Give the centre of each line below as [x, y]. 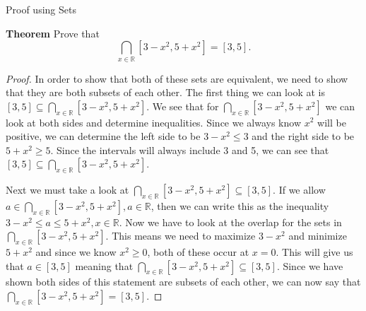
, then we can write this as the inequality [240, 205]
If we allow [302, 190]
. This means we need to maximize [181, 236]
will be [332, 122]
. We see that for [183, 106]
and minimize [318, 236]
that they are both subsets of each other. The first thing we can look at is [165, 92]
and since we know [76, 252]
